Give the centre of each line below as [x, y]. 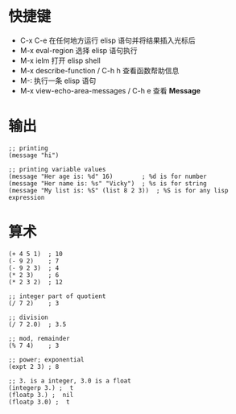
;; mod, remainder [39, 338]
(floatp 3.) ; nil [41, 395]
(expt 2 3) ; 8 [34, 366]
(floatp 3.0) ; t [39, 402]
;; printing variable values [57, 169]
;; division [28, 317]
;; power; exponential [46, 359]
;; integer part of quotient [57, 296]
